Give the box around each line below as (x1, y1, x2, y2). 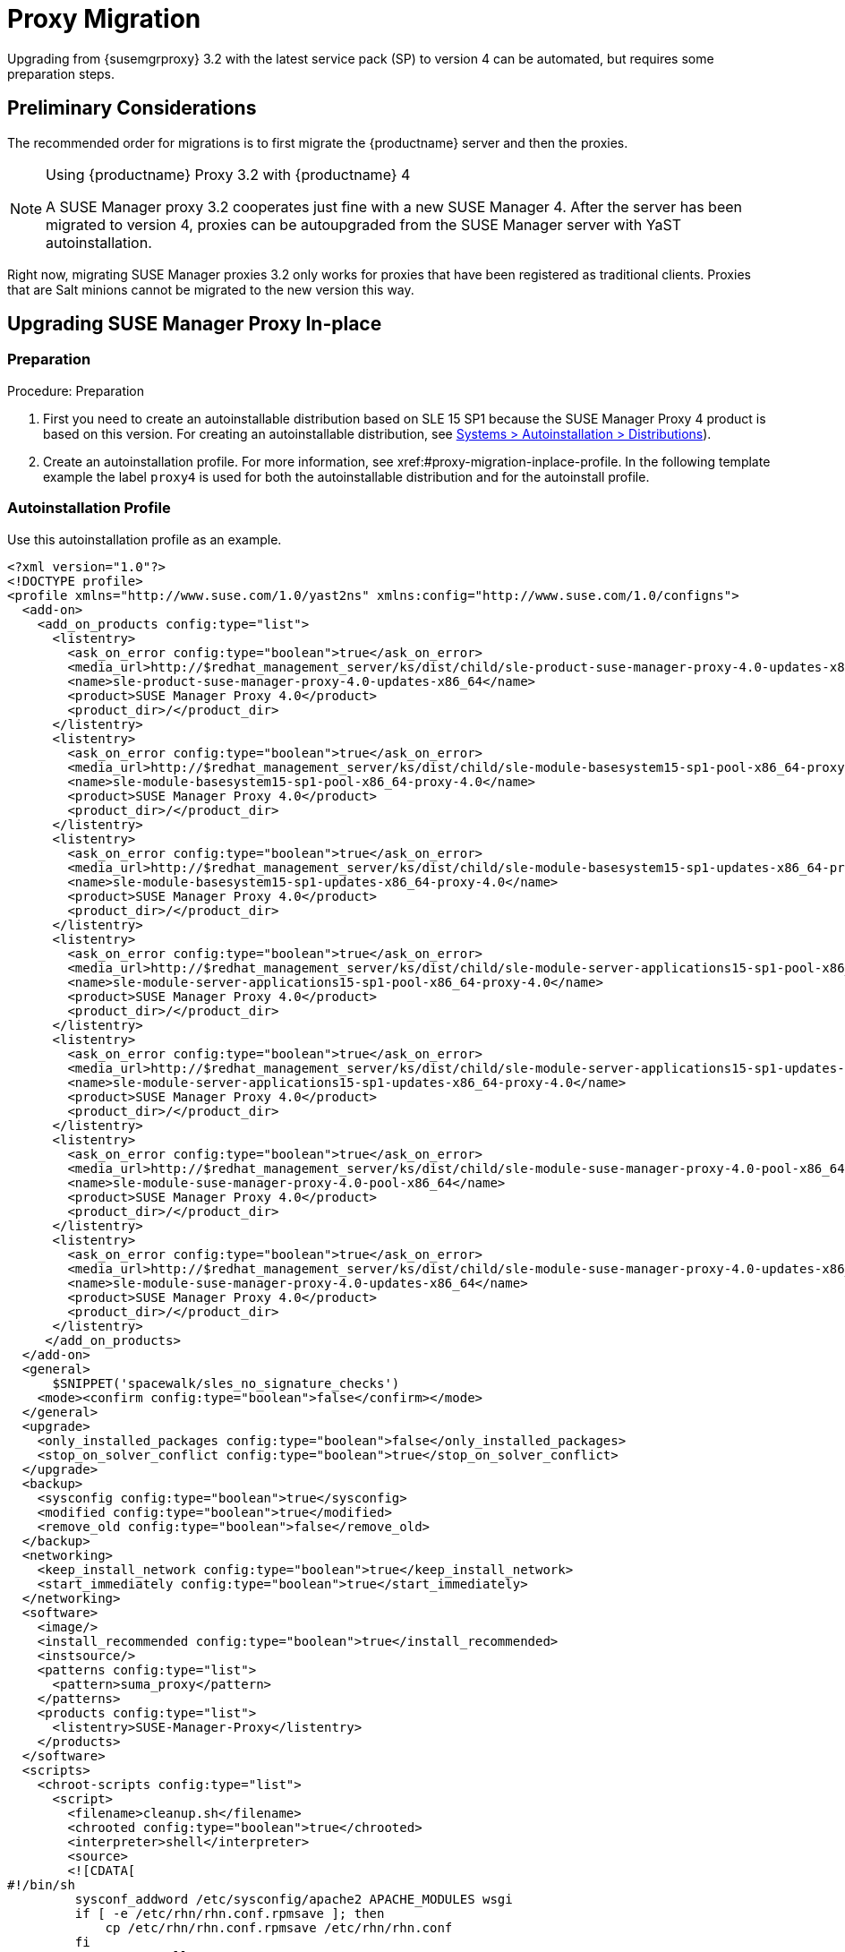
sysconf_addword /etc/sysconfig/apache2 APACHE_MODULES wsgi (74, 1891, 513, 1906)
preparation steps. (7, 65, 115, 81)
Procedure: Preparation (7, 382, 145, 398)
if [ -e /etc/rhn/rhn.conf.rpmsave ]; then (74, 1905, 385, 1921)
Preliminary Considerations (7, 97, 257, 120)
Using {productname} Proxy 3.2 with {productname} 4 (46, 165, 411, 184)
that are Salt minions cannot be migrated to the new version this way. (7, 281, 414, 297)
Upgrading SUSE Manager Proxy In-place (7, 312, 382, 336)
